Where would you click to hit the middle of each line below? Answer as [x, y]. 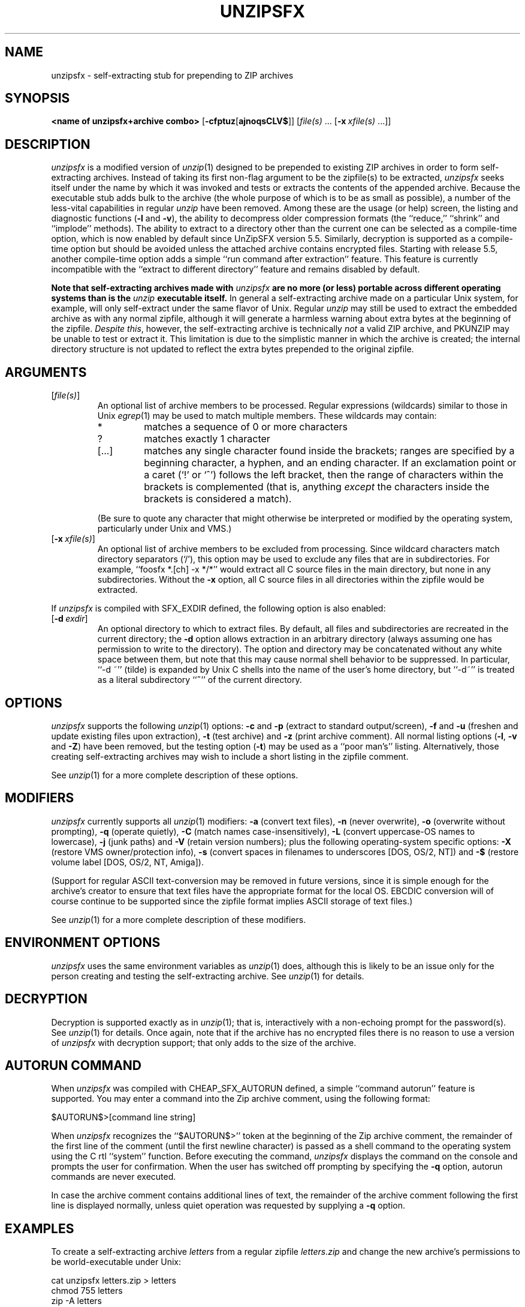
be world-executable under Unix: [116, 1262]
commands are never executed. [114, 1177]
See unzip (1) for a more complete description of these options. [175, 775]
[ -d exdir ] [70, 619]
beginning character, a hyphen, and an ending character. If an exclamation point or [330, 463]
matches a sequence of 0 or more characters [246, 427]
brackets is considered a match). [218, 499]
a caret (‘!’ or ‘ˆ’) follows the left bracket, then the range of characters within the [324, 475]
